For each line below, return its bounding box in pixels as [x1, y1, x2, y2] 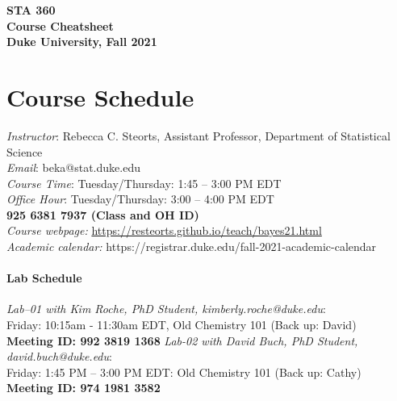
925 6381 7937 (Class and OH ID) [6, 206, 199, 223]
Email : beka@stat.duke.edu [6, 159, 140, 176]
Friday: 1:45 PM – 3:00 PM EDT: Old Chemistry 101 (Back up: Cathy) [6, 363, 361, 380]
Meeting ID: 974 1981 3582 [6, 379, 161, 396]
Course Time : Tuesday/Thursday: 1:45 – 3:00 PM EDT [6, 174, 282, 191]
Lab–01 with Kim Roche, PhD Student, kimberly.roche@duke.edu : [6, 300, 326, 317]
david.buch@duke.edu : [6, 348, 112, 365]
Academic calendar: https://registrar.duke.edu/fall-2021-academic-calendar [6, 238, 377, 255]
